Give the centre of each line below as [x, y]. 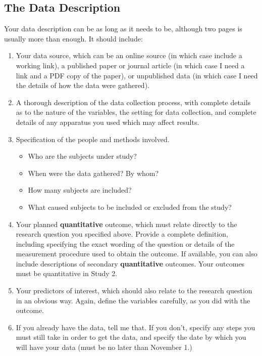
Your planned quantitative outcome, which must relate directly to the [126, 224]
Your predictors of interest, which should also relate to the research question [134, 291]
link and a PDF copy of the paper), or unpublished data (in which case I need [137, 75]
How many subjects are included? [80, 190]
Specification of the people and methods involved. [93, 139]
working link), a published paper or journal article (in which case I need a [130, 65]
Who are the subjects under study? [82, 156]
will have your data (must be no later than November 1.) [104, 347]
